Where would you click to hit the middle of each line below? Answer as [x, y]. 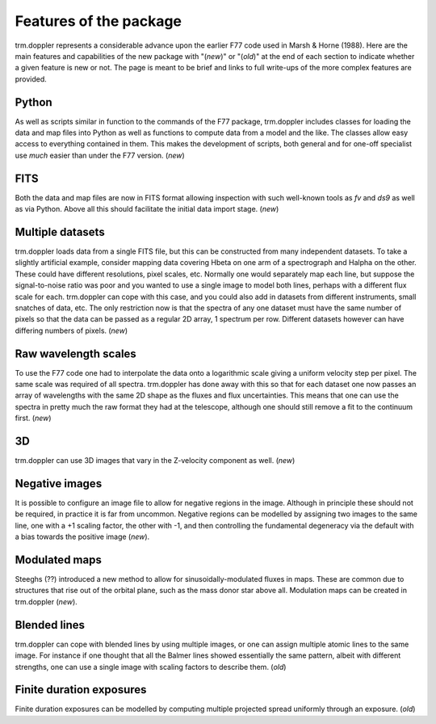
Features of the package [98, 21]
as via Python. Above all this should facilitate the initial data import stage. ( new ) [147, 209]
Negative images [59, 484]
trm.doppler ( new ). [46, 601]
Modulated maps [59, 560]
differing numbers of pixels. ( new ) [71, 330]
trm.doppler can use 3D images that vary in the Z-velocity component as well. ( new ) [155, 461]
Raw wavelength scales [75, 354]
